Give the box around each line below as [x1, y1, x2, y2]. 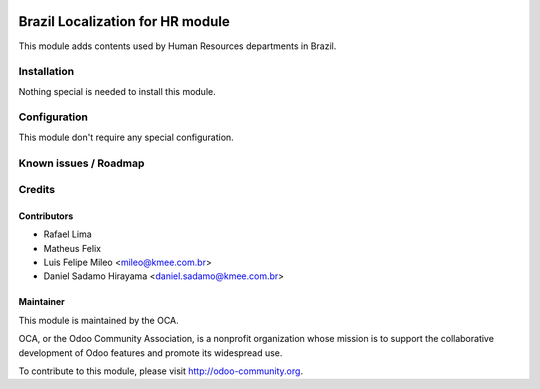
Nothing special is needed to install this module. [18, 85, 216, 97]
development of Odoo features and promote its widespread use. [18, 346, 283, 359]
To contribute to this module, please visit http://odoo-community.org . [18, 365, 304, 377]
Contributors [18, 210, 74, 222]
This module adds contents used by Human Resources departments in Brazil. [18, 40, 337, 52]
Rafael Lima [43, 228, 92, 240]
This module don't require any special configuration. [18, 131, 234, 143]
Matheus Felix [43, 242, 102, 254]
